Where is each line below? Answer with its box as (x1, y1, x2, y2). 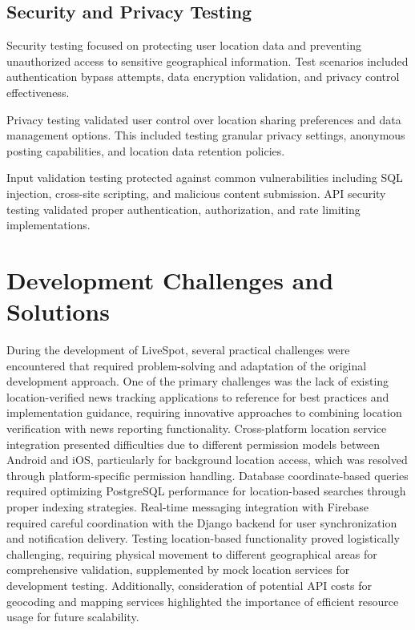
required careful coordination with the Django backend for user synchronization (6, 514, 397, 531)
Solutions (6, 295, 110, 328)
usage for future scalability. (6, 608, 139, 625)
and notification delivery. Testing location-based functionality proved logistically (6, 530, 400, 547)
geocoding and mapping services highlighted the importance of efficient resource (6, 592, 399, 609)
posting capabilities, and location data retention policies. (6, 142, 285, 159)
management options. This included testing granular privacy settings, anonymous (6, 127, 405, 143)
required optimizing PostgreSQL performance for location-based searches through (6, 483, 406, 499)
